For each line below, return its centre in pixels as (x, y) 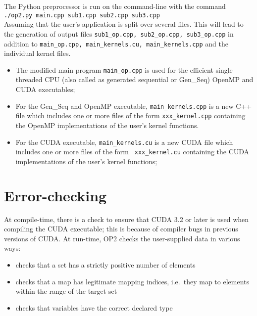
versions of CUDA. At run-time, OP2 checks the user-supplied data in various (122, 238)
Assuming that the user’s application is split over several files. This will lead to (124, 24)
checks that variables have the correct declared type (94, 307)
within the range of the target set (66, 291)
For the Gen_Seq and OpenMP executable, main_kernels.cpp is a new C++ (134, 106)
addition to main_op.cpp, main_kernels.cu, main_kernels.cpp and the (116, 43)
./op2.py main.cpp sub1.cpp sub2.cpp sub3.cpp (82, 15)
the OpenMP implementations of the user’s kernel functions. (107, 125)
